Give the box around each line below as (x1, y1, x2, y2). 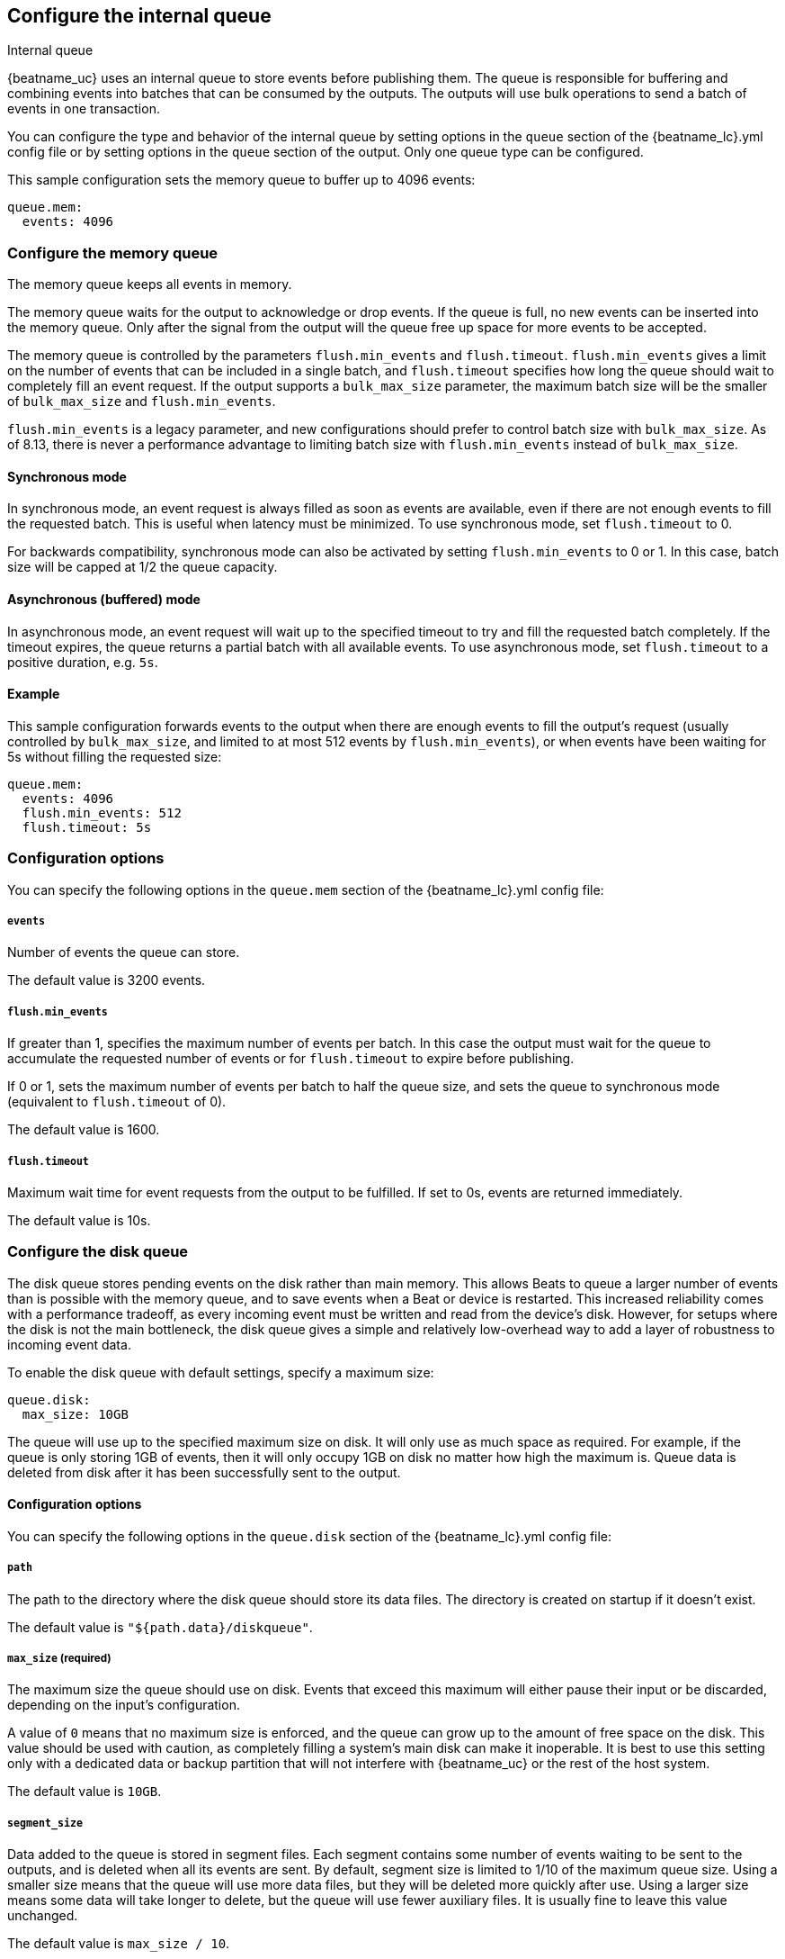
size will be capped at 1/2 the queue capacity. (7, 559, 278, 575)
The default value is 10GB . (7, 1783, 162, 1800)
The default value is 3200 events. (7, 972, 206, 989)
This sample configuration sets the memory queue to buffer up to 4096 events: (7, 172, 476, 188)
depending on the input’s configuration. (7, 1697, 240, 1713)
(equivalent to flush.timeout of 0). (7, 1094, 227, 1110)
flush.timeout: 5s (22, 819, 152, 835)
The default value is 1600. (7, 1122, 160, 1138)
